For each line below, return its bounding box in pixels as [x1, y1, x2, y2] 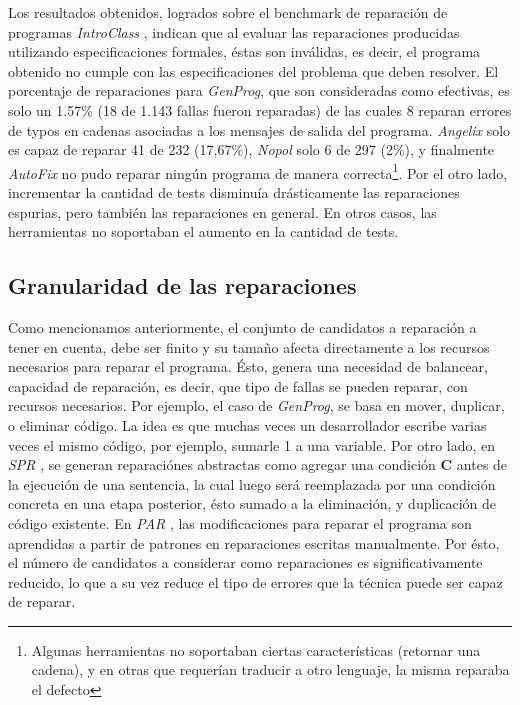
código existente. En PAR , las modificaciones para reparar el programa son [8, 512, 472, 533]
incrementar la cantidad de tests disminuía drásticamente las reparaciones [8, 182, 460, 202]
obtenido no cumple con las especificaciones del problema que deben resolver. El [8, 60, 499, 81]
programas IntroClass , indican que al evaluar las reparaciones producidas [8, 21, 460, 42]
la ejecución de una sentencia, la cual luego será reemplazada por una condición [8, 473, 496, 494]
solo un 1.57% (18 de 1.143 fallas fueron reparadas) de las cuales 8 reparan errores [8, 99, 512, 120]
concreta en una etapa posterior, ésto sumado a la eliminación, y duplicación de [8, 493, 497, 514]
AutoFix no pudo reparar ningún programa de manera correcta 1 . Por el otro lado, [8, 159, 508, 183]
